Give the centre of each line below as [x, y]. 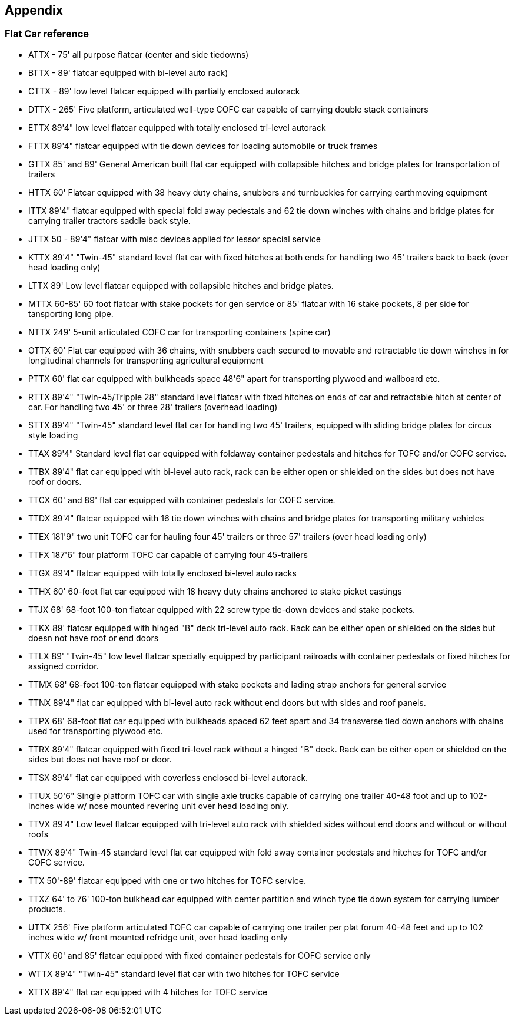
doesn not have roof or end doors [94, 638]
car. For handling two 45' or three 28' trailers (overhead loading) [153, 407]
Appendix [34, 10]
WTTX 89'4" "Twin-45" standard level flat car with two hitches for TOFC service [184, 973]
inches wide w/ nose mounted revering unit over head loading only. [159, 806]
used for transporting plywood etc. [96, 731]
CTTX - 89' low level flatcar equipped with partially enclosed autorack [164, 91]
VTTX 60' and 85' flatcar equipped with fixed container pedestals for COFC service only [200, 955]
